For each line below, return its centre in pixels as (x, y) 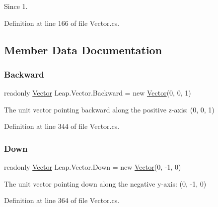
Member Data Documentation (83, 50)
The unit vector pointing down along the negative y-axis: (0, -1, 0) (105, 183)
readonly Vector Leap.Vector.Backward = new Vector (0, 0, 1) (98, 93)
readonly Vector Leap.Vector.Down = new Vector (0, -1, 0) (93, 167)
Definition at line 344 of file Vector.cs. (62, 126)
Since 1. (16, 6)
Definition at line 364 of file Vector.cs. (62, 200)
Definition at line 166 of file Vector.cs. (62, 23)
